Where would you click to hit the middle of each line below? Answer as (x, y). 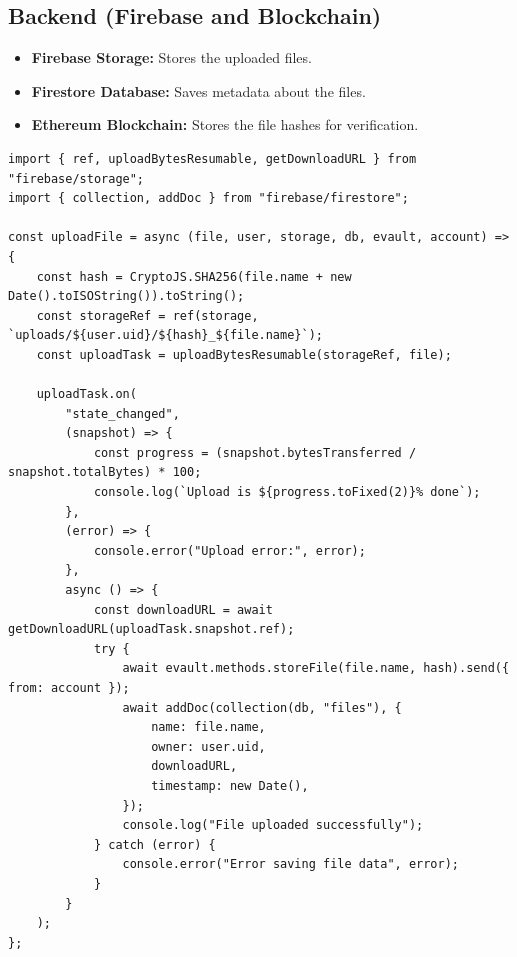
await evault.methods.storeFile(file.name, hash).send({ (316, 668)
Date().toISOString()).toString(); (126, 296)
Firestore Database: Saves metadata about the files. (198, 90)
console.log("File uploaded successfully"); (273, 825)
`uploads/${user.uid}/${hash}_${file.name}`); (165, 335)
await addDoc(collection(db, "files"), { (262, 707)
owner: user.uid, (208, 746)
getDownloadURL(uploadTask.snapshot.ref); (151, 629)
